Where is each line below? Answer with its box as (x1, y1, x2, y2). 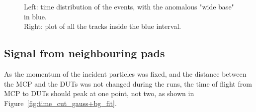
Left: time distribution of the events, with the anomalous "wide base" (24, 1, 234, 11)
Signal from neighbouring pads (4, 45, 165, 61)
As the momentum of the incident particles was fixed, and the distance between (4, 68, 247, 79)
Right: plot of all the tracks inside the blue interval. (24, 21, 181, 31)
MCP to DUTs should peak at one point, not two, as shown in (4, 88, 194, 99)
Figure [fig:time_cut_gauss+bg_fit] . (4, 98, 117, 108)
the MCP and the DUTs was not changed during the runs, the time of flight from (4, 78, 252, 89)
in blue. (24, 11, 47, 21)
